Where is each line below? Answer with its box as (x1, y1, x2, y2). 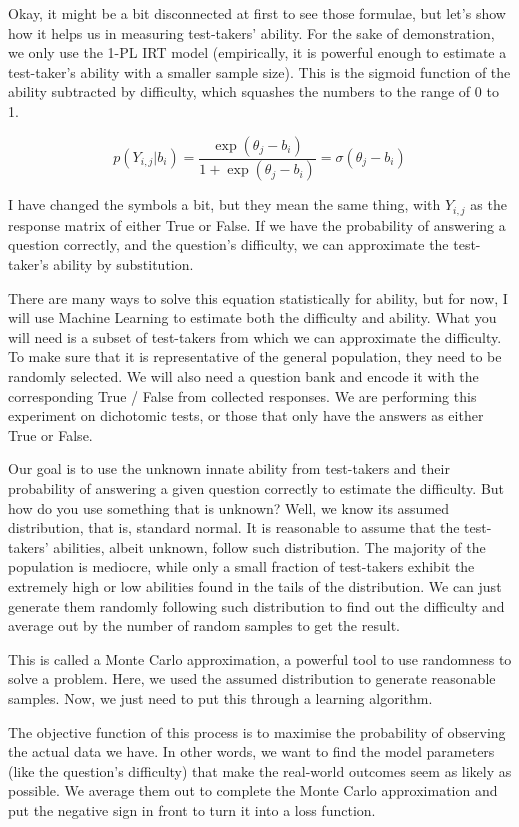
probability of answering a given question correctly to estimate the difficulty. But (8, 478, 505, 499)
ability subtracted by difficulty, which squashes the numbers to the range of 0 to (8, 81, 499, 102)
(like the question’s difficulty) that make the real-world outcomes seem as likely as (8, 760, 512, 781)
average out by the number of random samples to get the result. (8, 615, 400, 636)
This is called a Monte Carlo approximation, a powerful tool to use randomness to (8, 648, 512, 669)
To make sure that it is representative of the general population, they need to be (8, 346, 502, 367)
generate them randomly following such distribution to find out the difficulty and (8, 595, 505, 616)
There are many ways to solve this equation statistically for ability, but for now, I (8, 287, 508, 308)
